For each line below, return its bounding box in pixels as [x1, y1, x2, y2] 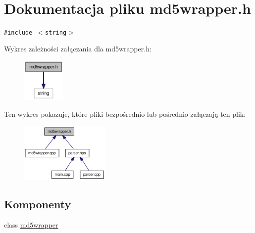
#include [4, 29, 33, 37]
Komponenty [4, 196, 71, 211]
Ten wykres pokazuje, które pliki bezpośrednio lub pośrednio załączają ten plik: [4, 108, 246, 119]
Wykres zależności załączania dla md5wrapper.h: [4, 43, 152, 53]
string [45, 29, 67, 37]
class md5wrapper [4, 219, 58, 230]
